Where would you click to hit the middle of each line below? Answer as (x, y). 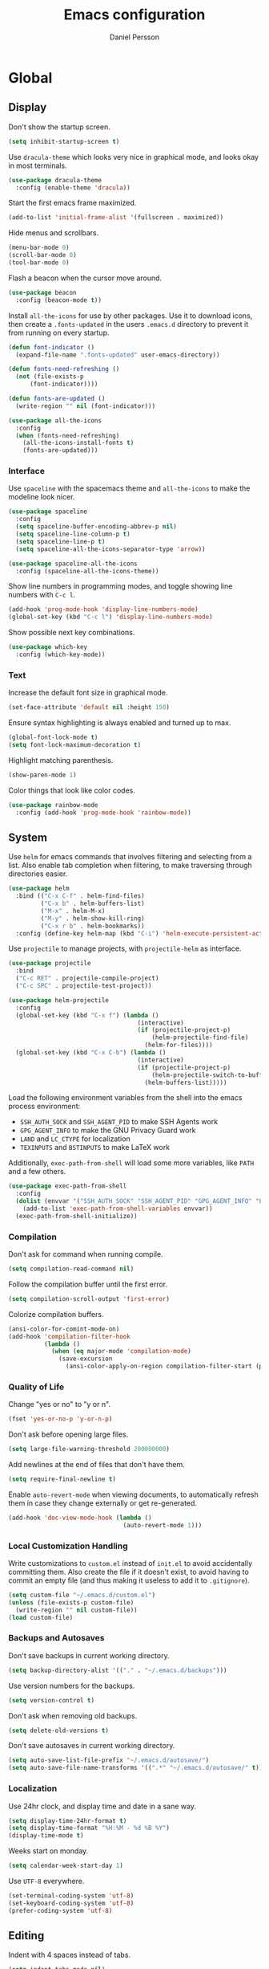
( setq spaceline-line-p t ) (60, 541)
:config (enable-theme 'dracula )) (73, 188)
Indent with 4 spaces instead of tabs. (69, 1955)
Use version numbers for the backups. (72, 1686)
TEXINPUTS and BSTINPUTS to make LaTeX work (95, 1148)
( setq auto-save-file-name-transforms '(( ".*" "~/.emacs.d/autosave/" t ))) (137, 1768)
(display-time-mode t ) (46, 1836)
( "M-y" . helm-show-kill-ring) (93, 918)
